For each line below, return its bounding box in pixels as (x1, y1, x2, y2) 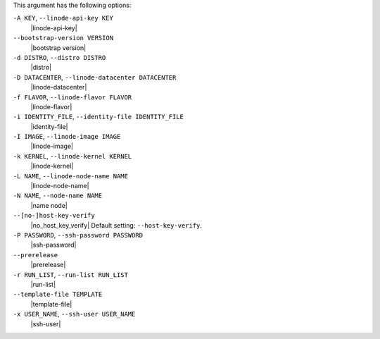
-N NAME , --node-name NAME (13, 191, 102, 200)
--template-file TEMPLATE (13, 290, 103, 299)
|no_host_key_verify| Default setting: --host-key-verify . (30, 221, 202, 229)
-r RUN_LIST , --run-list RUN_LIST (13, 270, 128, 278)
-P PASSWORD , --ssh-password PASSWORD (13, 230, 144, 239)
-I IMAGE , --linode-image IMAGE (13, 132, 121, 141)
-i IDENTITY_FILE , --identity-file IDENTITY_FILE (13, 113, 184, 121)
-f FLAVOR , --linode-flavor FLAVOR (13, 92, 132, 101)
